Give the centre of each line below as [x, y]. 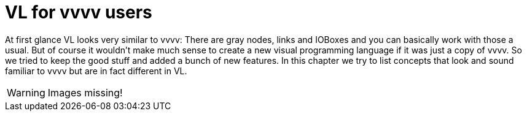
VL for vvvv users [79, 12]
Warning [26, 92]
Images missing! [85, 92]
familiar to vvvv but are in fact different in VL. [96, 71]
